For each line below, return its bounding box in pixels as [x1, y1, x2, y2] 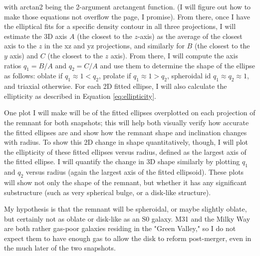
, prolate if [98, 70, 131, 81]
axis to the [4, 40, 37, 51]
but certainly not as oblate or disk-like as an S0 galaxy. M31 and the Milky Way [4, 213, 251, 224]
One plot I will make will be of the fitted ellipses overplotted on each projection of [4, 107, 256, 118]
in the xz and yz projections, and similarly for [44, 40, 185, 51]
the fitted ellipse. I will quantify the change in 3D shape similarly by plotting [4, 156, 240, 167]
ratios [4, 60, 21, 70]
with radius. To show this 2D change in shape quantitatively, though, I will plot [4, 137, 249, 147]
